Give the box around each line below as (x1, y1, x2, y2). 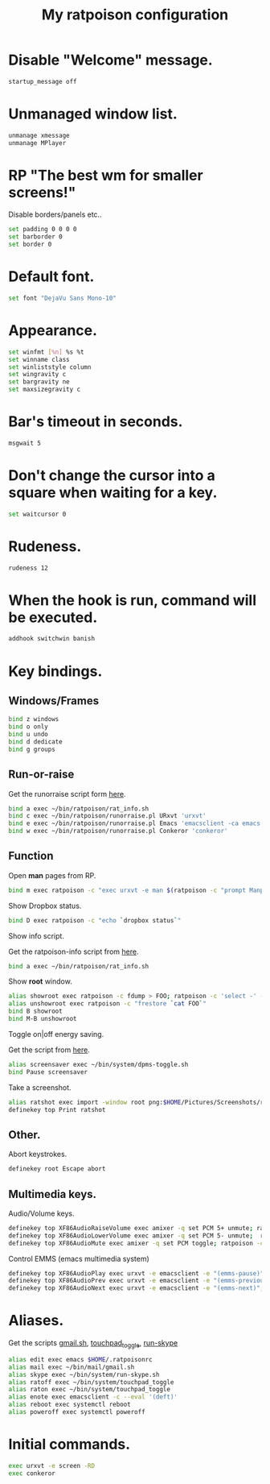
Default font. (8, 267, 95, 286)
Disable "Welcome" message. (8, 51, 213, 69)
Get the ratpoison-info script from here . (8, 947, 139, 956)
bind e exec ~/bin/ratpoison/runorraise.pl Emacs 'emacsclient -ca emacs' (8, 819, 264, 827)
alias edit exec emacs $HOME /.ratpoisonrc (8, 1355, 153, 1363)
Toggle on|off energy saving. (8, 1029, 104, 1038)
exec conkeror (8, 1469, 56, 1478)
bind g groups (8, 745, 56, 753)
